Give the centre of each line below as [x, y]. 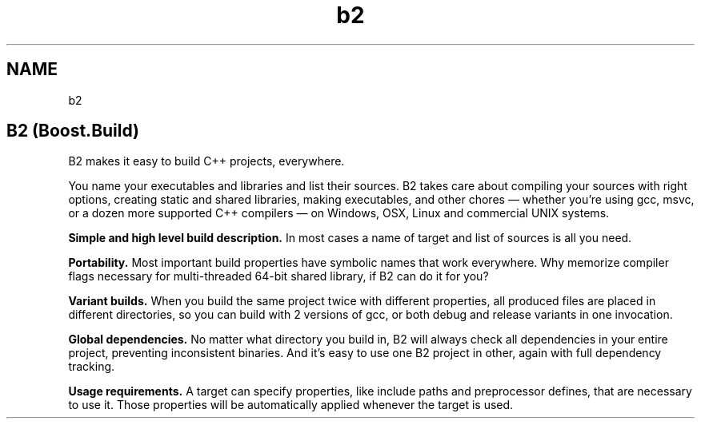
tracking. [92, 367]
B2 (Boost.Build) [73, 131]
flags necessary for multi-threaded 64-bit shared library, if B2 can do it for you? [278, 276]
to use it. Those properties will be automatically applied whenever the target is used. [291, 405]
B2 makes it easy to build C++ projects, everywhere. [206, 161]
